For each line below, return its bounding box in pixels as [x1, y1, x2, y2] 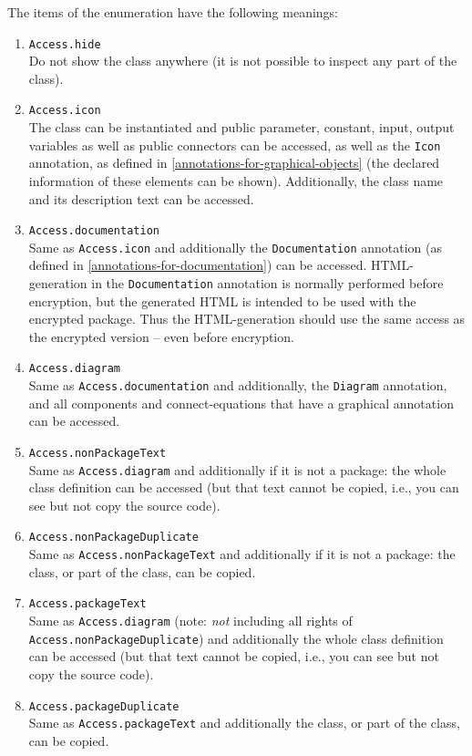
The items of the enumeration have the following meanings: [7, 3, 339, 21]
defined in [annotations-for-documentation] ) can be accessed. [28, 255, 367, 274]
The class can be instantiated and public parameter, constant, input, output [28, 118, 455, 137]
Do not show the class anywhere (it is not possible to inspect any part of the [28, 51, 457, 70]
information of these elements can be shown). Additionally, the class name [28, 171, 444, 190]
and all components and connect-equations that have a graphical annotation [28, 393, 454, 412]
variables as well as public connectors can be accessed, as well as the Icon [28, 135, 441, 154]
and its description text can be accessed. [28, 189, 254, 208]
